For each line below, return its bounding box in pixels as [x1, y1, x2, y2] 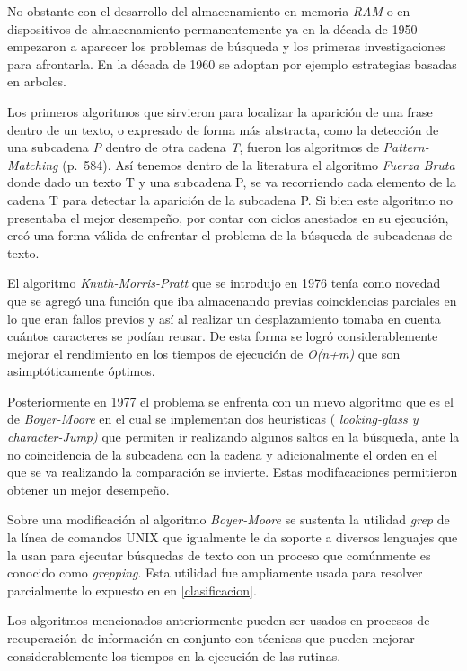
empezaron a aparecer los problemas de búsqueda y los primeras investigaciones [7, 37, 445, 56]
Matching [7, 155, 58, 174]
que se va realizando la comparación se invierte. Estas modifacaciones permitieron [7, 462, 458, 481]
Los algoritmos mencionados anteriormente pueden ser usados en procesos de [7, 611, 430, 630]
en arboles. [7, 72, 66, 91]
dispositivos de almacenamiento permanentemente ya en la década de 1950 [7, 19, 418, 38]
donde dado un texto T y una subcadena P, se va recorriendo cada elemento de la [7, 173, 456, 192]
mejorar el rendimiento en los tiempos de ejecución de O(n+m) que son [7, 344, 401, 362]
